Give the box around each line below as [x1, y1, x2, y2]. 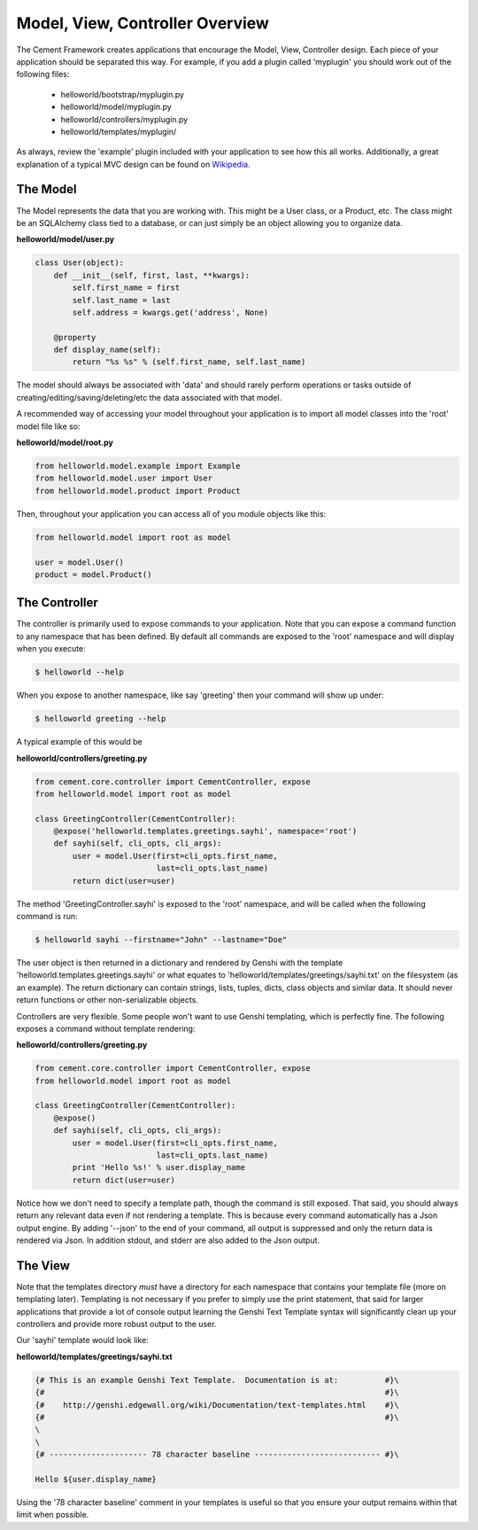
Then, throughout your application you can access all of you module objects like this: [16, 508, 327, 519]
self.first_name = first [72, 283, 181, 293]
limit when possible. [16, 1510, 89, 1520]
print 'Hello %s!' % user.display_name [72, 1162, 245, 1173]
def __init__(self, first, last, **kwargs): [53, 270, 251, 280]
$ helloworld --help [35, 667, 124, 677]
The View [16, 1258, 71, 1273]
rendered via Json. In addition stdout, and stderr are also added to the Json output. [16, 1235, 320, 1245]
